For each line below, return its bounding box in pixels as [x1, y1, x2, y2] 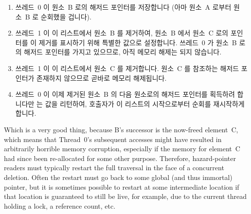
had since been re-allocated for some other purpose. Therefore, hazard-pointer [4, 153, 236, 163]
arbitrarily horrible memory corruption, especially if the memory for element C [4, 143, 240, 154]
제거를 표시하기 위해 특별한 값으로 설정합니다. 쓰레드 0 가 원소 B [38, 37, 237, 47]
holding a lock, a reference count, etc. [4, 200, 116, 211]
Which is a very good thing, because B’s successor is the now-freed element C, [4, 124, 238, 134]
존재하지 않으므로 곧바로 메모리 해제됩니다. [36, 72, 167, 83]
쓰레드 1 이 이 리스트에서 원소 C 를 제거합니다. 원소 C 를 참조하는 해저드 [15, 63, 239, 73]
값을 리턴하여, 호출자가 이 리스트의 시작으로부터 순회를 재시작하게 [45, 98, 245, 108]
